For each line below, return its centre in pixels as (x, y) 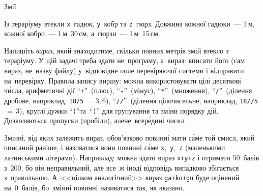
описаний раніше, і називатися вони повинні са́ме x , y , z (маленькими (115, 147)
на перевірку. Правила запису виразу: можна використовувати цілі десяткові (123, 80)
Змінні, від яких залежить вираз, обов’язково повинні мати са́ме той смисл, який (129, 137)
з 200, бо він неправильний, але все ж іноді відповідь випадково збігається (122, 167)
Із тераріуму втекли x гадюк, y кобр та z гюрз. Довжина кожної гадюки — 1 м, (129, 23)
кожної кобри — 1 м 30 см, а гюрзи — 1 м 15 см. (82, 33)
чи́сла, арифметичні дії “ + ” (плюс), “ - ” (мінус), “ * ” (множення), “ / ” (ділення (128, 90)
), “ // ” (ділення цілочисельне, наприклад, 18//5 (182, 100)
